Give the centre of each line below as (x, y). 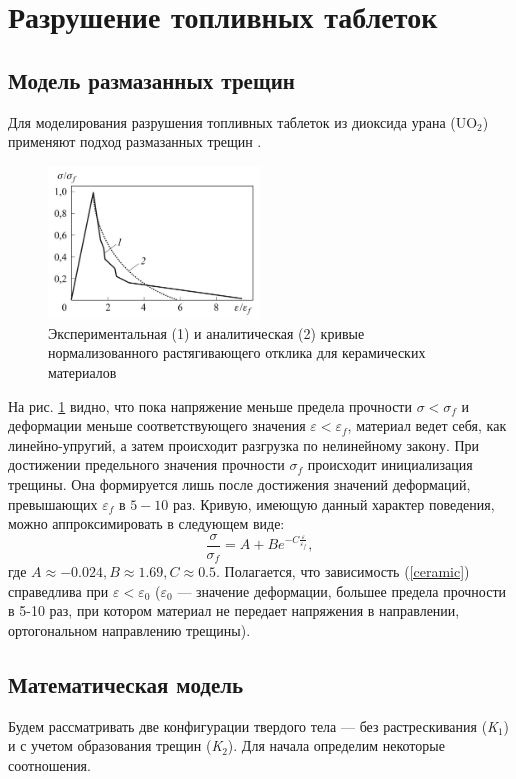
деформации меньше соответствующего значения (157, 425)
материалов (82, 371)
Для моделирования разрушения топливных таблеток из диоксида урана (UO (243, 121)
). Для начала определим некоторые (336, 745)
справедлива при (58, 590)
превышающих (53, 503)
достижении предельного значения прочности (146, 464)
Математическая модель (126, 683)
